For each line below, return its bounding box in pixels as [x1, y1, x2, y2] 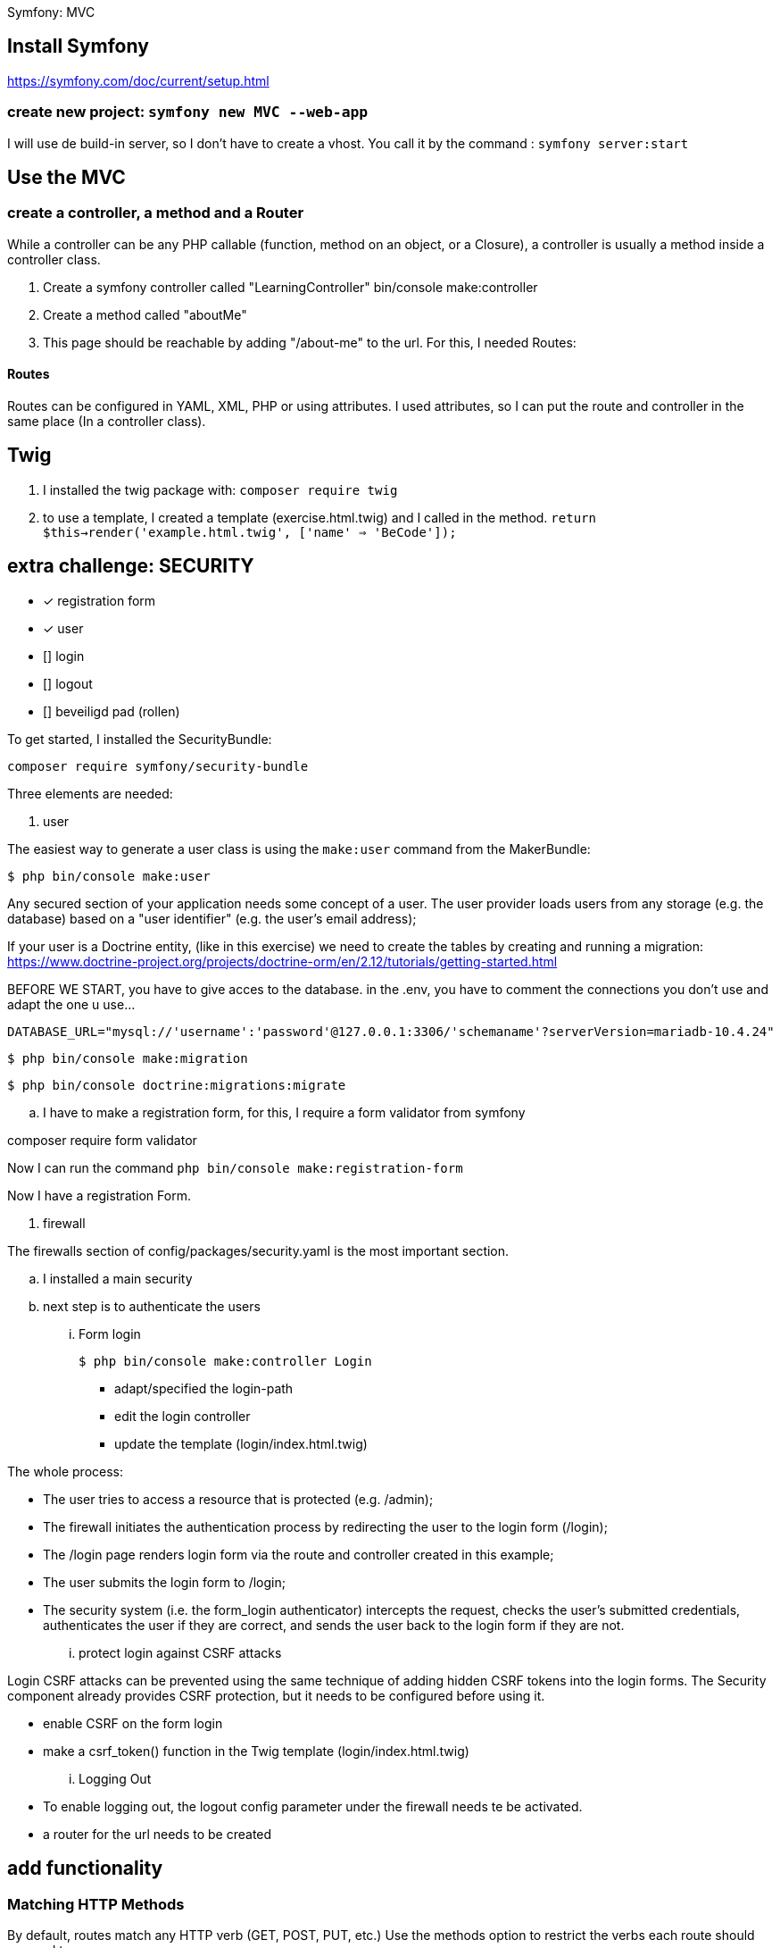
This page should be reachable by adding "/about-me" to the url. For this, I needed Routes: [43, 334, 577, 350]
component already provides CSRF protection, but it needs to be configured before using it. [7, 1687, 545, 1703]
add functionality [7, 1857, 163, 1880]
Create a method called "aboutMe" [43, 306, 247, 322]
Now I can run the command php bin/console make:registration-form [7, 1159, 463, 1175]
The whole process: [7, 1463, 124, 1479]
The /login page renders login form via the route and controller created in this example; [43, 1546, 554, 1562]
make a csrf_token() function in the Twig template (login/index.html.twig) [43, 1743, 469, 1759]
